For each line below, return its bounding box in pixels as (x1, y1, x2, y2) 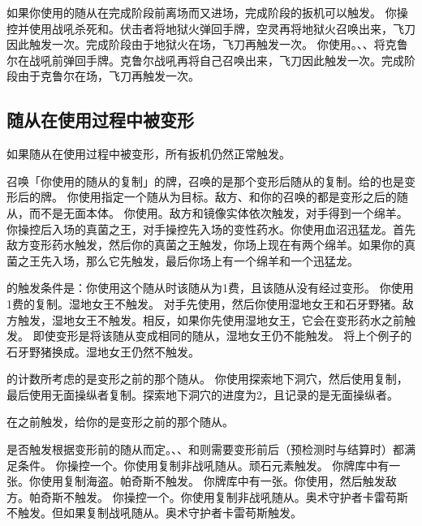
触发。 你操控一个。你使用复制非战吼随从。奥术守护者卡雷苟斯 (74, 488, 408, 505)
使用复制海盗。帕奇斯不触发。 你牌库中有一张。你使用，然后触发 (40, 472, 385, 489)
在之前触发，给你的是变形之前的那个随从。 (6, 413, 234, 430)
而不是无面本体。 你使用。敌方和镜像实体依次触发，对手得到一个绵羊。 (28, 204, 408, 221)
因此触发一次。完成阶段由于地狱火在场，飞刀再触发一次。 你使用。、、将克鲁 (6, 36, 408, 53)
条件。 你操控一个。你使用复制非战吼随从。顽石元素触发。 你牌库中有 (17, 456, 390, 473)
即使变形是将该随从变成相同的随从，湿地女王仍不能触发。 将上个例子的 (32, 327, 412, 344)
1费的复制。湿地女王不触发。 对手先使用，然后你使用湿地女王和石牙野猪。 (6, 295, 403, 312)
